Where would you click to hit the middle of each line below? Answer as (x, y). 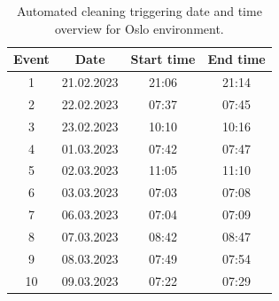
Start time (163, 59)
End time (236, 59)
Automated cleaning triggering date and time (139, 11)
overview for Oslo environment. (139, 28)
